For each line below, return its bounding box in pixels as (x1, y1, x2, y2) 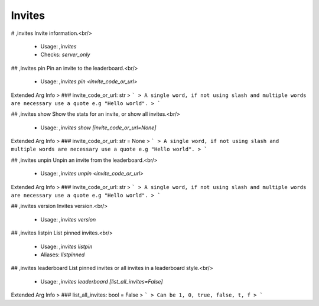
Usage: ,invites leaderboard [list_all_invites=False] (40, 278, 163, 285)
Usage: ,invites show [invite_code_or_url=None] (40, 124, 157, 131)
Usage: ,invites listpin (40, 243, 93, 250)
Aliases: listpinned (40, 251, 85, 258)
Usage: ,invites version (40, 216, 96, 223)
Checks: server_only (40, 51, 90, 58)
